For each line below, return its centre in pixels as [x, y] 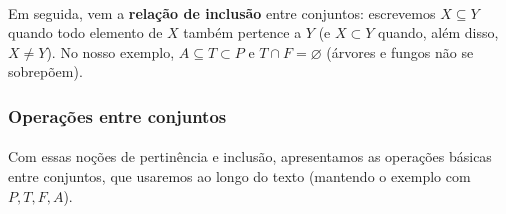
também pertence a [242, 32]
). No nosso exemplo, [110, 51]
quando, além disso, [438, 32]
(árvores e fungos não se [400, 51]
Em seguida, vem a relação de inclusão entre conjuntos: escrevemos [222, 12]
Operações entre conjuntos [117, 115]
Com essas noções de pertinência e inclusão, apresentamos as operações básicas [250, 156]
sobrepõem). [45, 71]
